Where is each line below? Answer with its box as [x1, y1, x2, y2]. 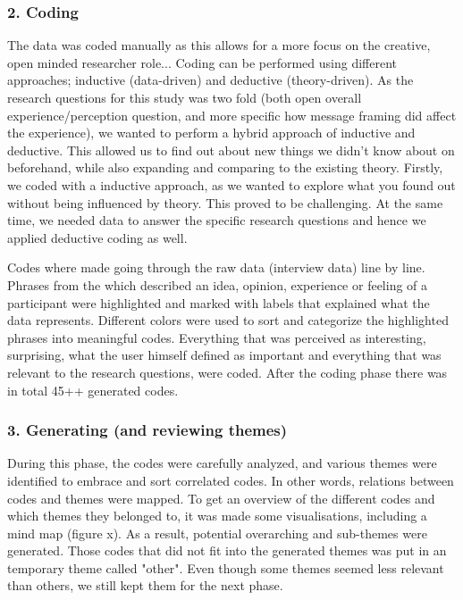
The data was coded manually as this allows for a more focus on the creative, [7, 36, 431, 54]
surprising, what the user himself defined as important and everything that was [7, 346, 442, 364]
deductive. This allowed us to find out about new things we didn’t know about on [7, 140, 455, 159]
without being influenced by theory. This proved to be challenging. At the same [7, 193, 443, 212]
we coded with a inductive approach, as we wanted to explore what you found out [7, 175, 456, 194]
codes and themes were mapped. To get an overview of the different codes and [7, 488, 435, 507]
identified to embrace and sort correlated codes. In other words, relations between [7, 471, 454, 489]
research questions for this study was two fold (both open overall [7, 88, 362, 106]
